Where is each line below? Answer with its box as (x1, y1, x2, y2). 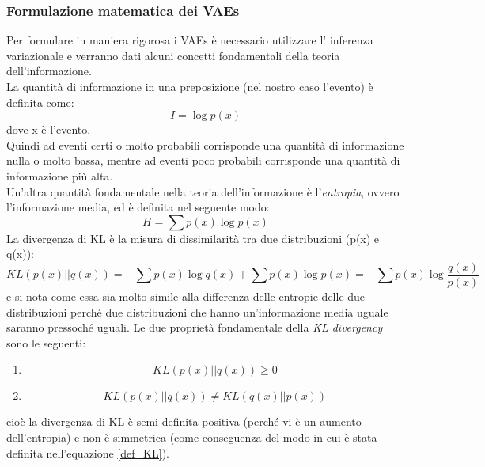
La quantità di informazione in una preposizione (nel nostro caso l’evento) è (6, 78, 373, 94)
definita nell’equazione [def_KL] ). (6, 444, 169, 461)
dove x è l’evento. (6, 121, 91, 138)
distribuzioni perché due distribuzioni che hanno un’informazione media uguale (6, 303, 388, 320)
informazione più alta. (6, 167, 113, 184)
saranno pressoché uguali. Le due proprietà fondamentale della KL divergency (6, 319, 383, 336)
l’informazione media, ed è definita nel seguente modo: (6, 199, 270, 215)
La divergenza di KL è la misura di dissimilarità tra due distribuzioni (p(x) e (6, 230, 380, 246)
